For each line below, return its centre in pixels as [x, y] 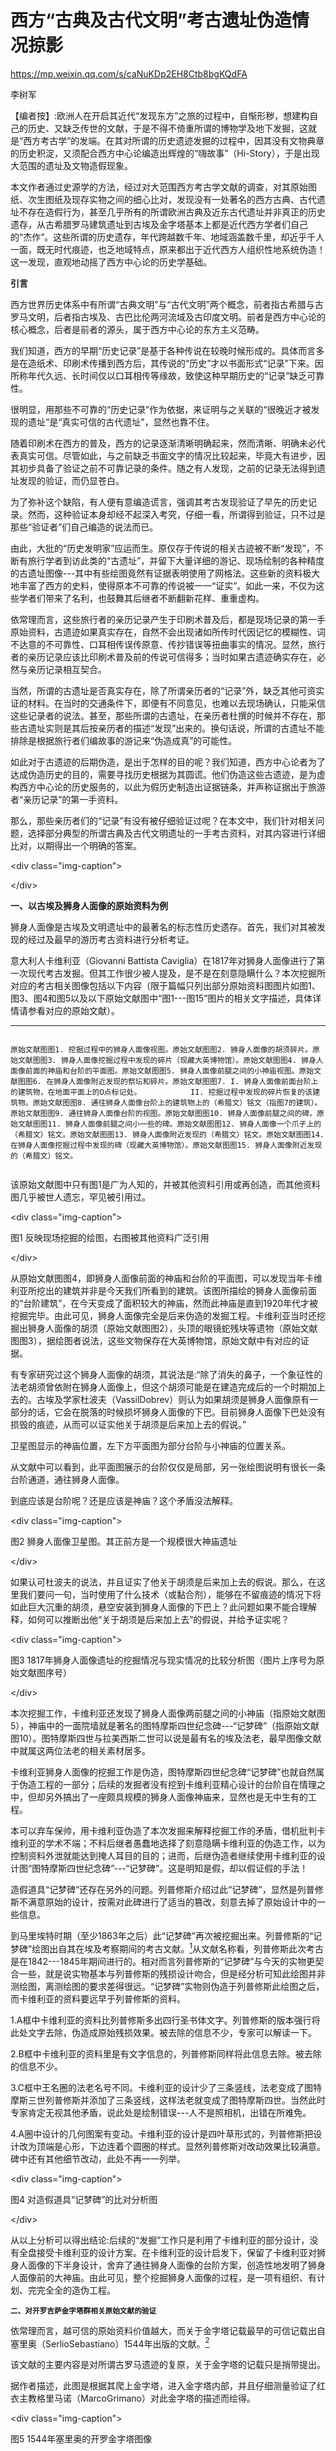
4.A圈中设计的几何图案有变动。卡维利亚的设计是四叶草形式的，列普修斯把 [162, 2133]
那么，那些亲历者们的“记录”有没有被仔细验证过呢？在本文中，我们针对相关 [163, 820]
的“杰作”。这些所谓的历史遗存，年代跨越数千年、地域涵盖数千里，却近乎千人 [167, 237]
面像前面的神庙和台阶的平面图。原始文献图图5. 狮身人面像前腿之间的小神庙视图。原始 [162, 1071]
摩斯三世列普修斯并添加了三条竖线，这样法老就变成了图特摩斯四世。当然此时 [168, 2100]
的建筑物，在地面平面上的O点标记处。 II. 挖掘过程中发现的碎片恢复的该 [161, 1092]
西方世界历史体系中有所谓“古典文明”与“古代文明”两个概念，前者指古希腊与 [162, 304]
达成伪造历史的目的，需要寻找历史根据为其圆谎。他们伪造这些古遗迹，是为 [163, 774]
